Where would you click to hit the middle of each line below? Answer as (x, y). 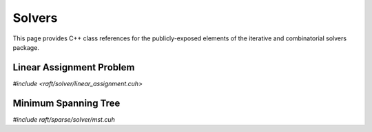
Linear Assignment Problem (74, 67)
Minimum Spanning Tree (66, 103)
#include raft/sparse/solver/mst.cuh (64, 119)
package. (26, 47)
